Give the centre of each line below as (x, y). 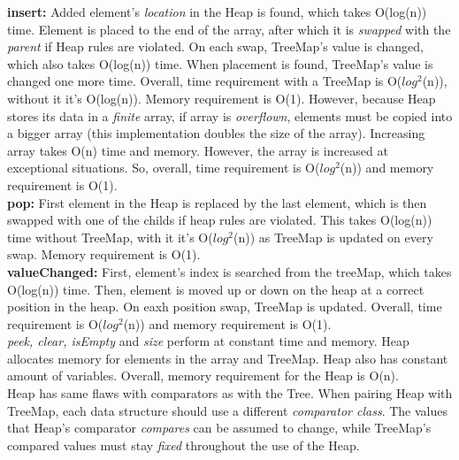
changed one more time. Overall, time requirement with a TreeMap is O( (205, 81)
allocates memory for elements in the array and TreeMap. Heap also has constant (228, 358)
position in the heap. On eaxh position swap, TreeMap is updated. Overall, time (225, 307)
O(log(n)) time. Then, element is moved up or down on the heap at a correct (216, 289)
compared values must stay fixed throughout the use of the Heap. (184, 445)
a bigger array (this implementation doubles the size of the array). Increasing (216, 133)
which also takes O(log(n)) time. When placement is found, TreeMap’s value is (220, 63)
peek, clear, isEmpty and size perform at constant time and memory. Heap (208, 341)
